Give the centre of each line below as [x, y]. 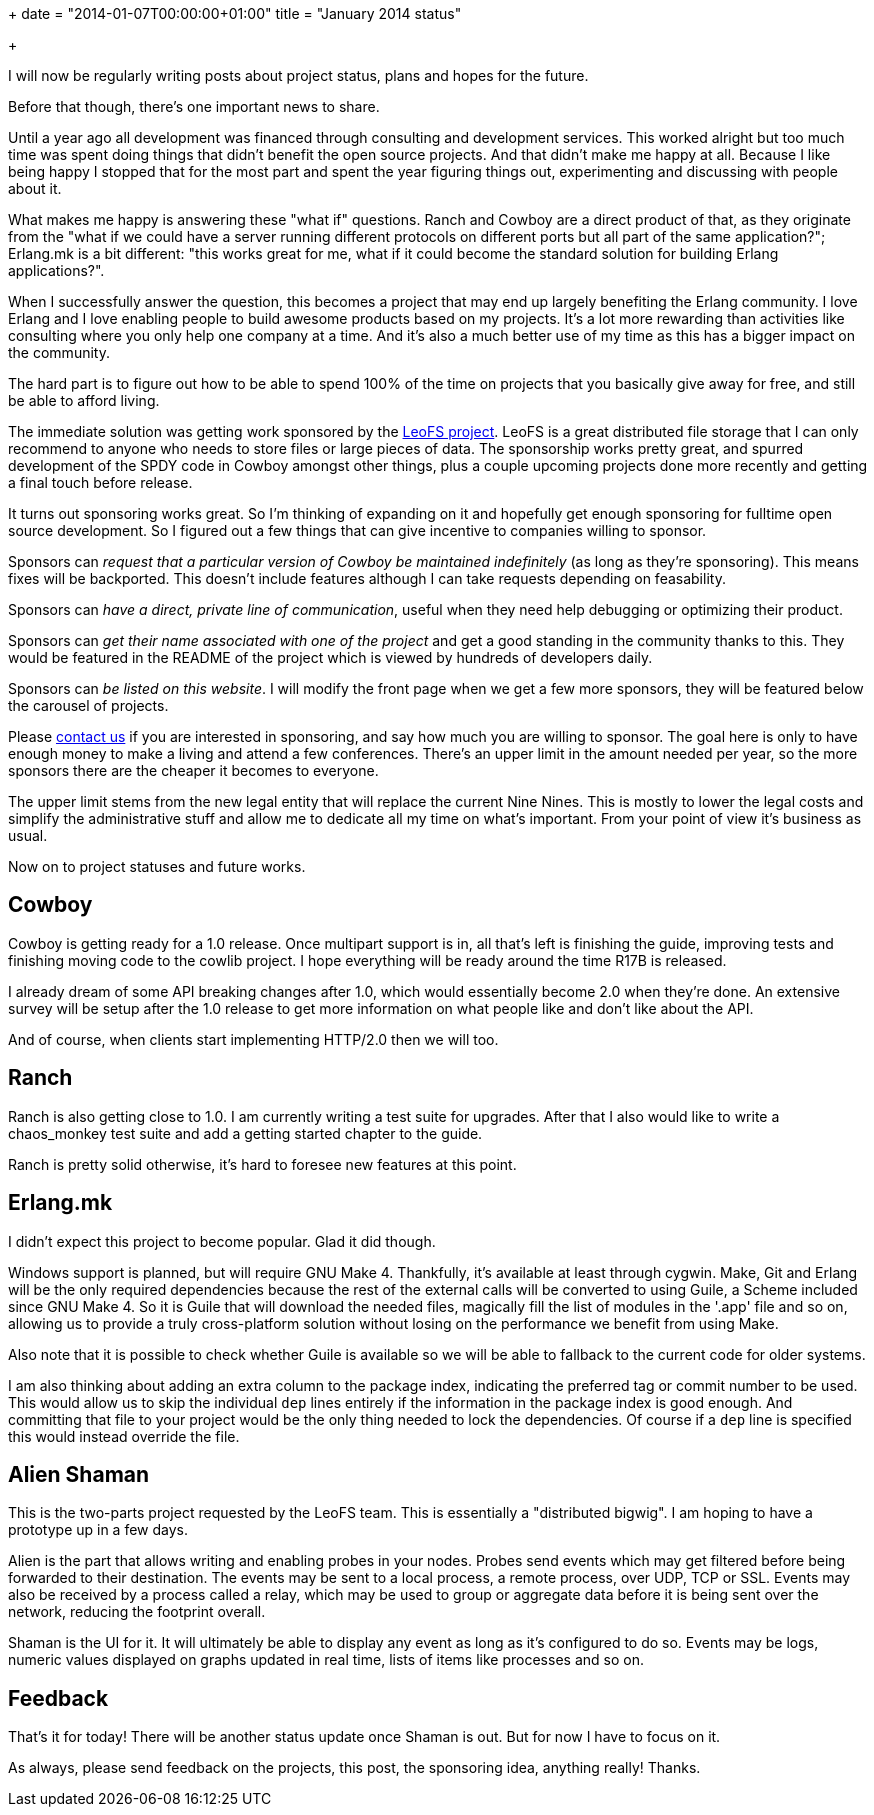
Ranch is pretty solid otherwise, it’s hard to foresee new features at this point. [262, 1164]
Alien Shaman [79, 1474]
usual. [28, 835]
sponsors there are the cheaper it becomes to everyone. [193, 770]
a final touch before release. [100, 482]
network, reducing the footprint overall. [137, 1612]
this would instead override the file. [124, 1436]
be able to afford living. [84, 400]
